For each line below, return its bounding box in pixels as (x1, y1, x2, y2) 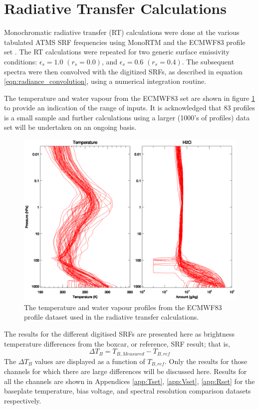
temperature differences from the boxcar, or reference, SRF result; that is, (4, 338, 230, 349)
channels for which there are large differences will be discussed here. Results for (4, 366, 247, 377)
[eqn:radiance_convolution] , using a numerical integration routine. (4, 76, 207, 86)
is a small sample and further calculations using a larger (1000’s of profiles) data (4, 112, 250, 122)
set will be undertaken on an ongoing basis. (4, 122, 137, 132)
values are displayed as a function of (34, 356, 145, 366)
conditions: (4, 56, 37, 66)
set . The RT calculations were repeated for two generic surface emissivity (4, 46, 230, 57)
